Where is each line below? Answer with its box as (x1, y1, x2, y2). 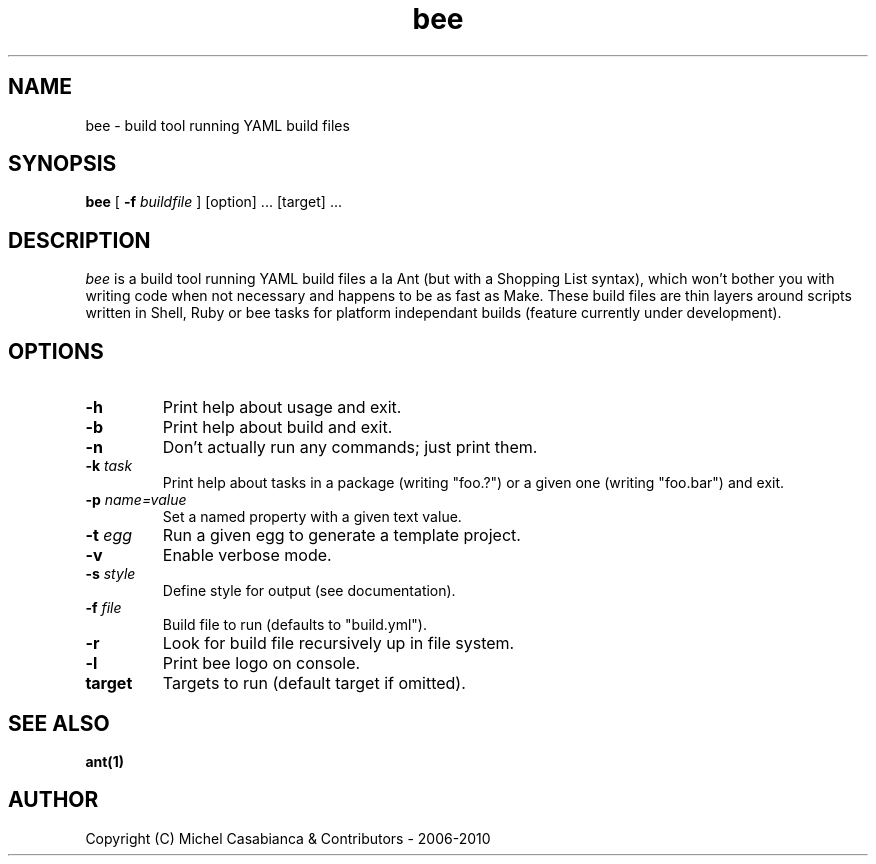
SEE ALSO (8, 710, 110, 736)
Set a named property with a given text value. (162, 508, 462, 526)
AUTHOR (8, 787, 99, 813)
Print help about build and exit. (162, 417, 393, 438)
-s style (85, 565, 136, 583)
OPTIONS (8, 338, 104, 364)
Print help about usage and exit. (162, 397, 402, 418)
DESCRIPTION (8, 227, 151, 253)
